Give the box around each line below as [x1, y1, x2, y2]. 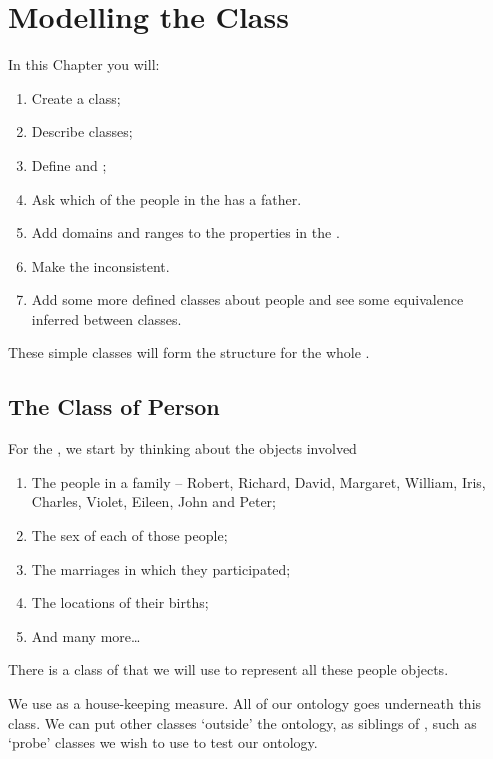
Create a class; [31, 87, 121, 108]
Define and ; [31, 154, 107, 175]
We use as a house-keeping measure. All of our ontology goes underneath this [8, 693, 482, 714]
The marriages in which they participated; [31, 558, 291, 579]
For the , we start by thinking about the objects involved [8, 438, 357, 459]
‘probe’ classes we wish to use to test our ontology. [8, 732, 318, 753]
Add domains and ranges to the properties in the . [31, 222, 340, 243]
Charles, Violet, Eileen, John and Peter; [31, 491, 276, 512]
